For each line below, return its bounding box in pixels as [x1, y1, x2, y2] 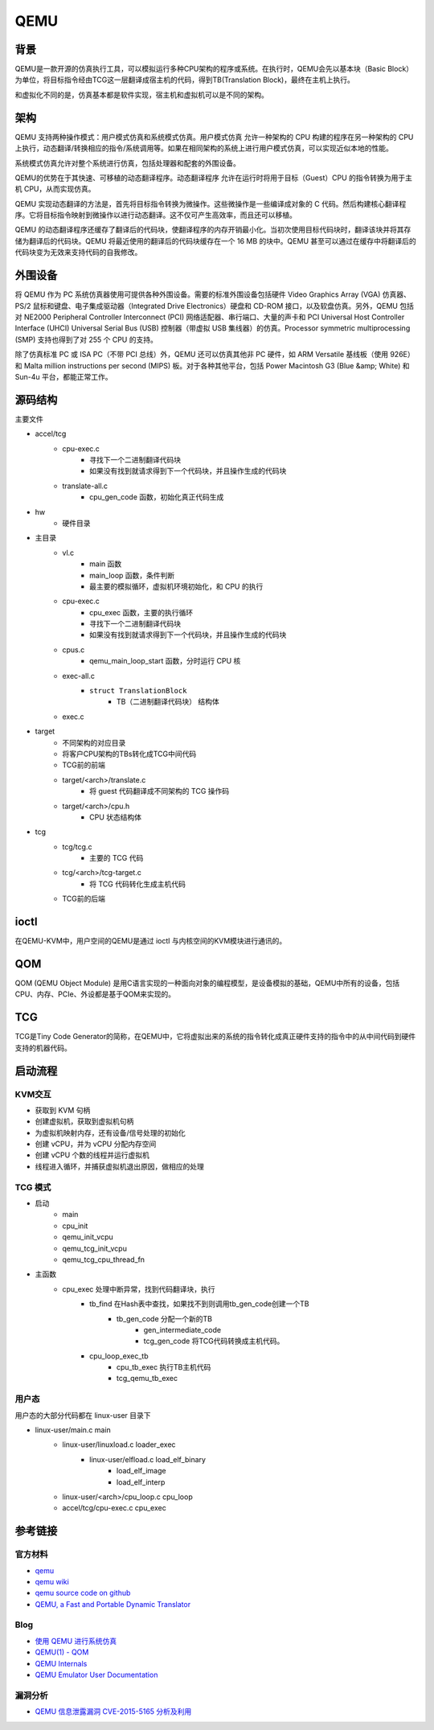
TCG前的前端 [62, 760, 106, 770]
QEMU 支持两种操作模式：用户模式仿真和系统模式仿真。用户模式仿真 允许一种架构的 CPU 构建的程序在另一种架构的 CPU [14, 132, 414, 142]
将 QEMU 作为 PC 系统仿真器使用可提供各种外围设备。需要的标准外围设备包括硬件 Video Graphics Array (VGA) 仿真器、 [14, 290, 411, 299]
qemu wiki [35, 1576, 70, 1586]
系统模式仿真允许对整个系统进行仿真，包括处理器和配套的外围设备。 [14, 158, 240, 168]
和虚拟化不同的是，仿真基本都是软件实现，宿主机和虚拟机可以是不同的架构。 [14, 89, 268, 100]
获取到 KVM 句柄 [35, 1105, 91, 1115]
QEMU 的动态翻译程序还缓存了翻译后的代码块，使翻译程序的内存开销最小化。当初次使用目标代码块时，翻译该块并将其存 [14, 225, 411, 235]
